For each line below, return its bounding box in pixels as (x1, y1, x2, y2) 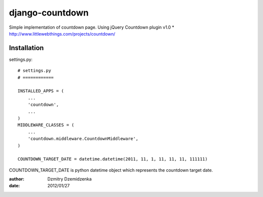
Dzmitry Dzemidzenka (47, 176, 92, 182)
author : (9, 176, 24, 182)
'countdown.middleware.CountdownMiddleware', (27, 136, 139, 142)
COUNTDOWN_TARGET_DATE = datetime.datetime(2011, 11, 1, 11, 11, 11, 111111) (18, 156, 208, 162)
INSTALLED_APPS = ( (18, 88, 64, 94)
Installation (9, 44, 44, 52)
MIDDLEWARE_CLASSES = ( (18, 122, 75, 128)
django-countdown (9, 7, 89, 18)
